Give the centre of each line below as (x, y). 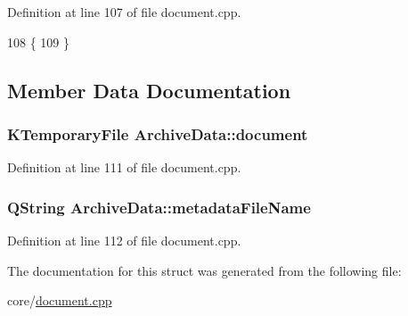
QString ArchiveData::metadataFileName (159, 207)
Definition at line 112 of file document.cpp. (124, 240)
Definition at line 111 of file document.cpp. (124, 167)
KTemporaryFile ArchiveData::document (158, 133)
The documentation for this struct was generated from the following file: (204, 270)
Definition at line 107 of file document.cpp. (124, 12)
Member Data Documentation (149, 90)
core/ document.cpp (60, 300)
